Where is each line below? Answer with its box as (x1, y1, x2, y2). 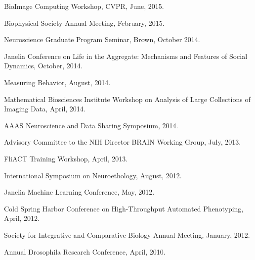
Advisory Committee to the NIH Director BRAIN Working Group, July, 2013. (4, 137, 241, 147)
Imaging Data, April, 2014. (4, 104, 85, 114)
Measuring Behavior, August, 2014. (4, 77, 111, 87)
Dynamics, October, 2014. (4, 60, 83, 71)
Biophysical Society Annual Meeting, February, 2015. (4, 17, 165, 28)
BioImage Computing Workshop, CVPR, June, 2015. (4, 1, 164, 11)
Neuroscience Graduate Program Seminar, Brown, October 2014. (4, 34, 200, 45)
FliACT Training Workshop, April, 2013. (4, 153, 128, 163)
